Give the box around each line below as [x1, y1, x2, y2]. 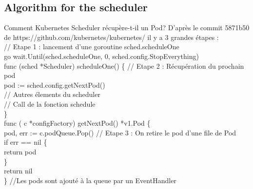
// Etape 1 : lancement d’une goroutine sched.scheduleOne [4, 41, 179, 52]
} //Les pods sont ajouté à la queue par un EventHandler [4, 175, 176, 185]
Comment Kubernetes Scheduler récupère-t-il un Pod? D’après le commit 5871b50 [4, 22, 250, 33]
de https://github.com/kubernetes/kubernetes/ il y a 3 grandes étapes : [4, 32, 219, 42]
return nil [4, 166, 33, 176]
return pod [4, 146, 37, 156]
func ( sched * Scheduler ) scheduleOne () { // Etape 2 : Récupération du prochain [4, 60, 244, 71]
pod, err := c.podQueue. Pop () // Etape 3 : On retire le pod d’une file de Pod [4, 127, 236, 137]
